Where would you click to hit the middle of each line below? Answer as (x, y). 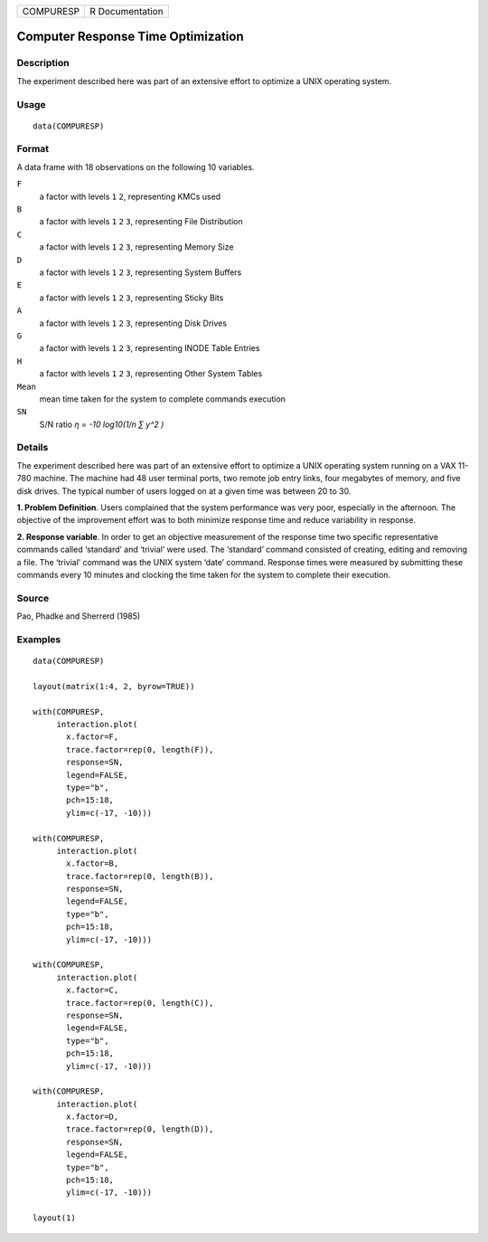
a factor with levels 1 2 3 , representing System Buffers (141, 272)
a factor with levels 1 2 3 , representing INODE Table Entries (150, 348)
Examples (39, 640)
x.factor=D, (93, 1117)
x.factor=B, (93, 863)
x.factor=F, (93, 737)
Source (33, 598)
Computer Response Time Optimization (130, 37)
